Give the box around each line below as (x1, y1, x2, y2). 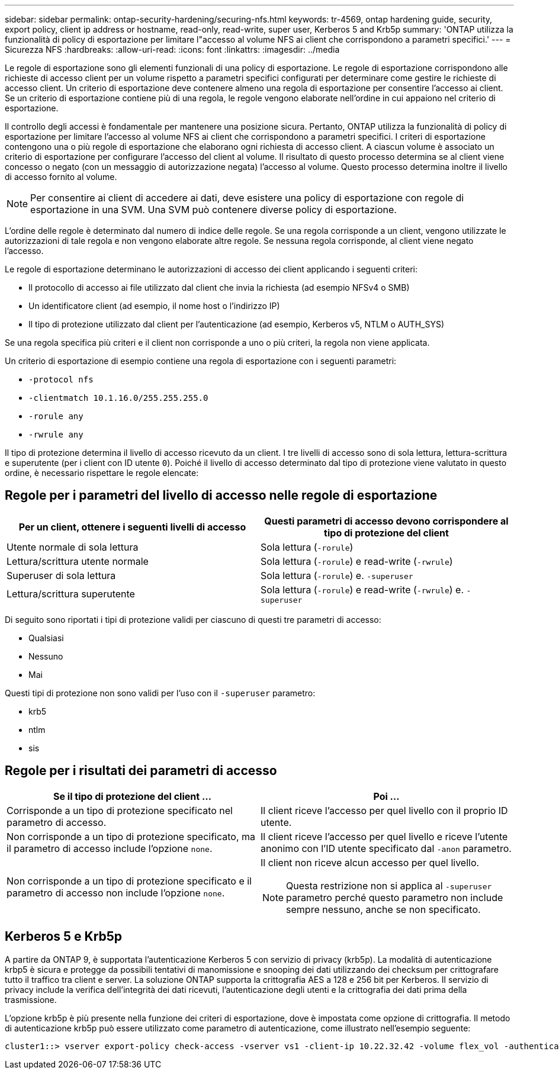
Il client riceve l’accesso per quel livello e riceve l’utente (261, 830, 508, 843)
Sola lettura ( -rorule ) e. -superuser (261, 569, 413, 581)
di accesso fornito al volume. (5, 172, 117, 182)
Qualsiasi (28, 632, 64, 643)
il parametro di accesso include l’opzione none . (7, 842, 213, 854)
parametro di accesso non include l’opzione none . (7, 886, 225, 899)
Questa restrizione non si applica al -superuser (286, 879, 492, 892)
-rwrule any (28, 430, 83, 439)
